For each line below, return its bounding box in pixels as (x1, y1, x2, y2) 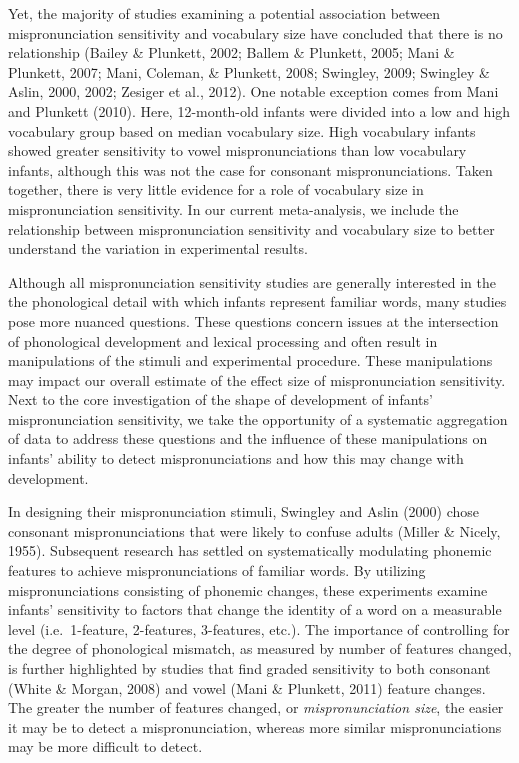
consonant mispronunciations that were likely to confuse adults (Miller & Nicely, (8, 520, 501, 541)
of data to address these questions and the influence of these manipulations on (8, 428, 488, 449)
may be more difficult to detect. (8, 736, 203, 757)
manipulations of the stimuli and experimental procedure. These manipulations (8, 350, 493, 371)
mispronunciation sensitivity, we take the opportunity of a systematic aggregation (8, 408, 508, 429)
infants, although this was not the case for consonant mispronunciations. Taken (8, 159, 493, 180)
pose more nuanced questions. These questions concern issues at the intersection (8, 310, 499, 331)
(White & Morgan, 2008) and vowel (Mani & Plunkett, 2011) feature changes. (8, 677, 486, 698)
